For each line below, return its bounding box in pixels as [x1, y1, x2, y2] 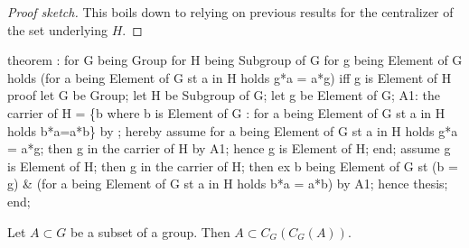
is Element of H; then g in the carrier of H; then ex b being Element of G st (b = [7, 156, 458, 175]
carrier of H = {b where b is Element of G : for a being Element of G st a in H [7, 103, 446, 122]
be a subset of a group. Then [70, 222, 230, 241]
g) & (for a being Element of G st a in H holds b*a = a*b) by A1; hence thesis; [7, 174, 448, 193]
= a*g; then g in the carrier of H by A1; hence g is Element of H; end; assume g [7, 139, 451, 158]
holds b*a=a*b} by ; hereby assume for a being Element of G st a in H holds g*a [7, 121, 458, 140]
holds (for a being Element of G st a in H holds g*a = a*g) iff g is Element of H [7, 68, 452, 87]
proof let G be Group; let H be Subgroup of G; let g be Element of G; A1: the [7, 86, 441, 105]
